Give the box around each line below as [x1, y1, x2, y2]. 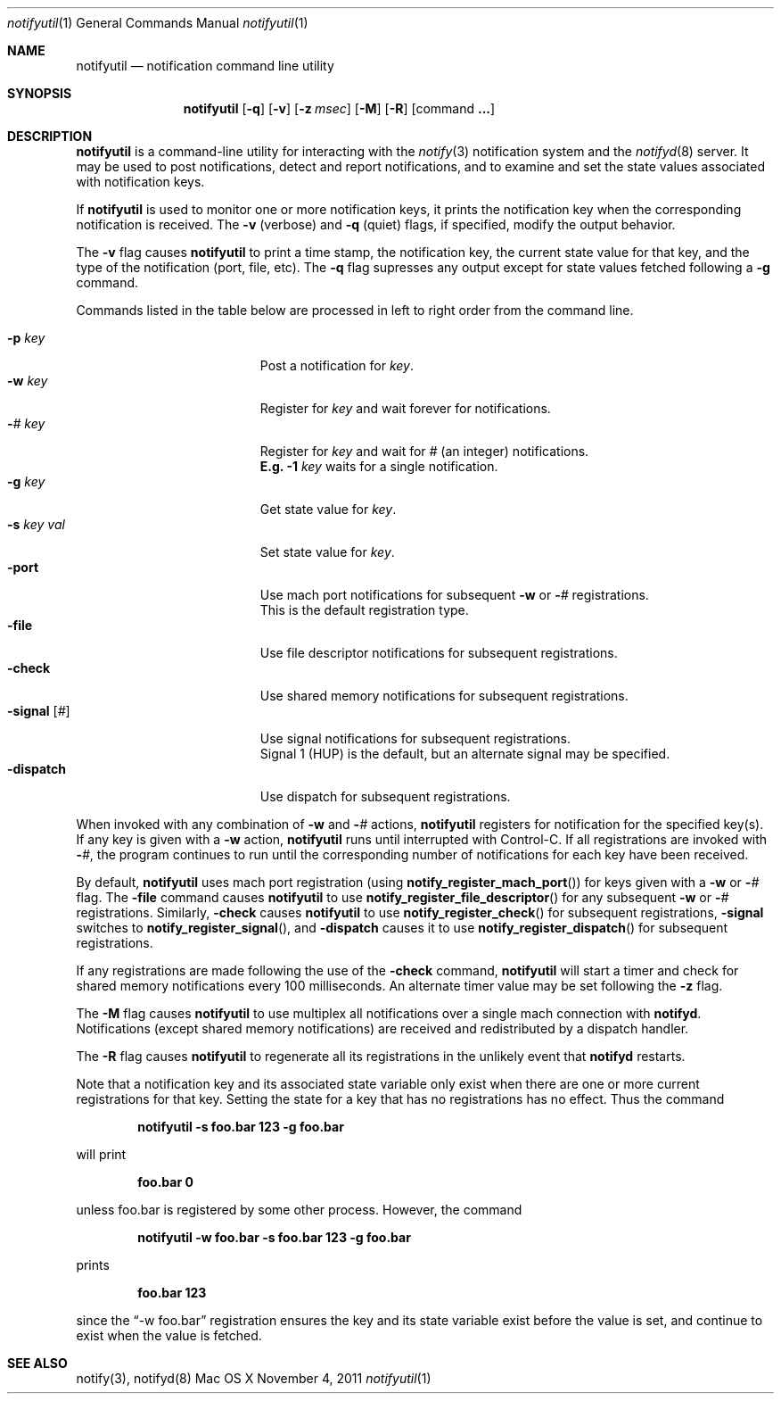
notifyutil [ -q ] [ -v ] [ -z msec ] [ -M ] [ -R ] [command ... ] [183, 101, 496, 116]
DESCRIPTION [7, 128, 93, 144]
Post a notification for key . [259, 358, 414, 373]
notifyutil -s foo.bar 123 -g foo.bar [137, 1119, 344, 1134]
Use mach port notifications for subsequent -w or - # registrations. [259, 587, 649, 602]
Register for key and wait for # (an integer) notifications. [259, 444, 589, 459]
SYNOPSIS [7, 86, 72, 101]
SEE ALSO [7, 1355, 68, 1371]
